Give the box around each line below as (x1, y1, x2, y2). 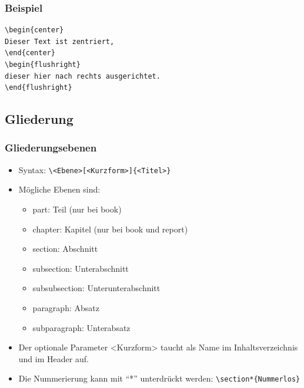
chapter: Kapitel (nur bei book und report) (32, 222, 188, 235)
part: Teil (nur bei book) (32, 203, 122, 215)
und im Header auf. (18, 352, 89, 365)
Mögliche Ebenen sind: (18, 183, 101, 195)
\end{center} (5, 49, 55, 58)
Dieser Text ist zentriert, (5, 37, 115, 46)
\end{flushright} (5, 83, 72, 92)
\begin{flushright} (5, 60, 81, 69)
